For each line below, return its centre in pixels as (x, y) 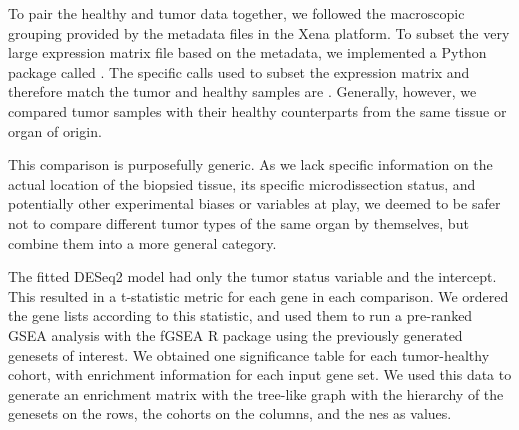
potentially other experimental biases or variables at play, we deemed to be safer (254, 203)
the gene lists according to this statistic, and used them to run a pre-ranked (240, 315)
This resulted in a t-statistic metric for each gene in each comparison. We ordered (258, 295)
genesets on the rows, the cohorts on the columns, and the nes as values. (230, 413)
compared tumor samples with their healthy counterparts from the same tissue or (257, 110)
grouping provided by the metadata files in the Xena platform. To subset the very (259, 32)
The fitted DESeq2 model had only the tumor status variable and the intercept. (252, 276)
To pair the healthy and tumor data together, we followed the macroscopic (236, 13)
